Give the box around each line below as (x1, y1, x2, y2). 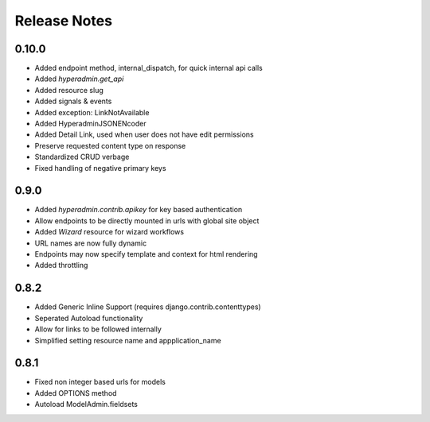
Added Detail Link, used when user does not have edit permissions (34, 130, 254, 139)
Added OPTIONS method (34, 388, 117, 397)
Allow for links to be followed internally (34, 324, 162, 334)
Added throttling (34, 261, 88, 270)
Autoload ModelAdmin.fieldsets (34, 400, 139, 409)
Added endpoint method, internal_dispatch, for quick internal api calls (34, 64, 263, 73)
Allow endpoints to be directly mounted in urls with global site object (34, 215, 260, 226)
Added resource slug (34, 85, 104, 95)
